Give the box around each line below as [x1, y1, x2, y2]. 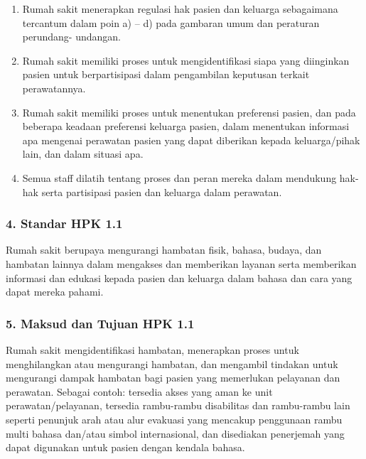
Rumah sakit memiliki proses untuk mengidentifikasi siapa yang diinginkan [22, 53, 350, 67]
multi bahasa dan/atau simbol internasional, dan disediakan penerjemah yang [6, 426, 345, 441]
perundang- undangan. [22, 29, 121, 44]
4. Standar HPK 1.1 [6, 215, 123, 232]
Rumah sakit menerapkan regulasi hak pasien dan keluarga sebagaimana [22, 1, 338, 16]
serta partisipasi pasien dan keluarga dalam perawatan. [41, 184, 282, 199]
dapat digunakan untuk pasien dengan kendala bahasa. [6, 440, 245, 455]
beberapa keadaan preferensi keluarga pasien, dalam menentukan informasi [22, 119, 350, 134]
